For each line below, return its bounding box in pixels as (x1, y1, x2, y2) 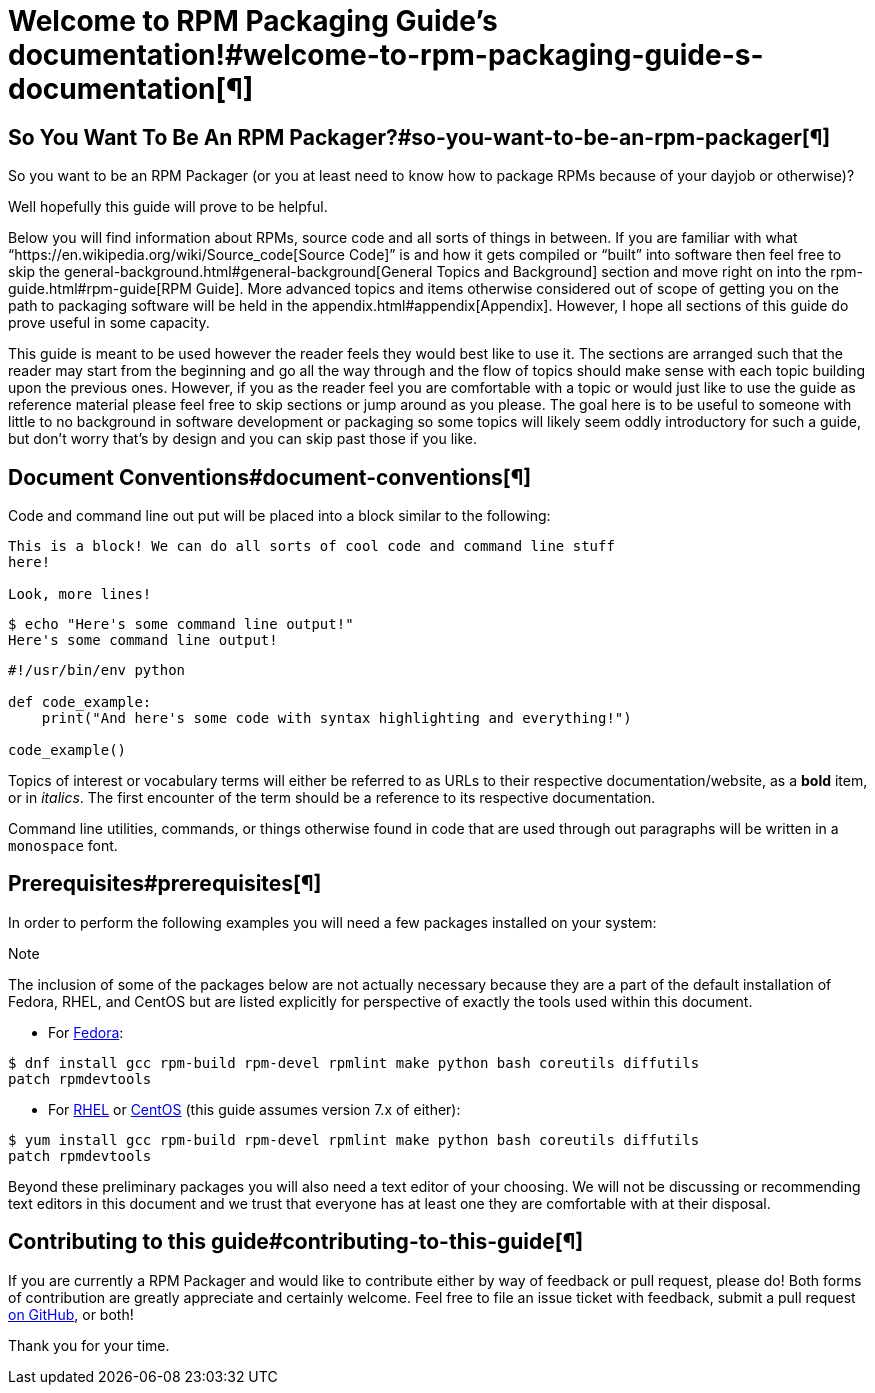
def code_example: (8, 694, 152, 711)
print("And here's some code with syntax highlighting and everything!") (41, 710, 632, 727)
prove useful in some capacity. (8, 314, 210, 332)
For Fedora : (48, 1023, 124, 1041)
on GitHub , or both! (8, 1305, 134, 1323)
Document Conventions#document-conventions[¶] (8, 464, 532, 490)
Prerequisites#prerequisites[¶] (8, 871, 322, 897)
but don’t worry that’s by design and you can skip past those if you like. (8, 430, 478, 448)
